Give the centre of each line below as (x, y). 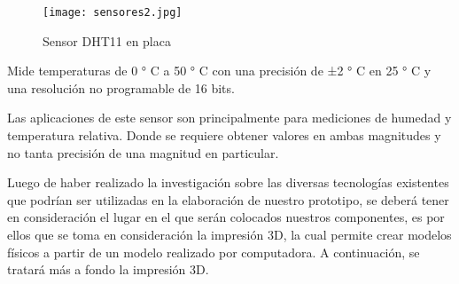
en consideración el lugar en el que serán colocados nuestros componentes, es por (226, 217)
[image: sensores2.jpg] (113, 12)
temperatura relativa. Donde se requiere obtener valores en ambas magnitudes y (224, 135)
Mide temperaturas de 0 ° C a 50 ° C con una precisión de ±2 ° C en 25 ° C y (219, 71)
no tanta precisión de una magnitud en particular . (143, 152)
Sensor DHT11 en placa (107, 40)
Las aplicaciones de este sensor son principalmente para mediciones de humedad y (229, 118)
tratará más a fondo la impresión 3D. (108, 269)
